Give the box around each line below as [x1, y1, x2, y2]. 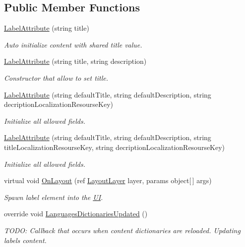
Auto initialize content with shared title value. [4, 39, 142, 49]
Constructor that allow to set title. [4, 72, 109, 83]
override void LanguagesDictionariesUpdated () [4, 208, 148, 219]
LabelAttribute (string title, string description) [4, 56, 147, 66]
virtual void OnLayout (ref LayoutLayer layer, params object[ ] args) [4, 175, 212, 186]
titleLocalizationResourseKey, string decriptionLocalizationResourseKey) [4, 142, 225, 152]
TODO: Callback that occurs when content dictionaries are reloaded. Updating [4, 225, 241, 235]
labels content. [4, 235, 47, 245]
